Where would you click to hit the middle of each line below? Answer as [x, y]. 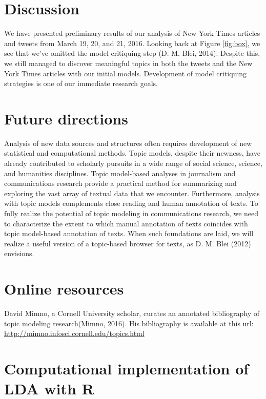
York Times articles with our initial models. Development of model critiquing [126, 73]
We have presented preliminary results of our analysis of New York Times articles [132, 33]
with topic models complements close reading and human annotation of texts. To [131, 203]
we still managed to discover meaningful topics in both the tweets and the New [128, 63]
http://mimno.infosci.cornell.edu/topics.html [74, 333]
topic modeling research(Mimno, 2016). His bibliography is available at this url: [129, 323]
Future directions [66, 118]
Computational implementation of [127, 369]
